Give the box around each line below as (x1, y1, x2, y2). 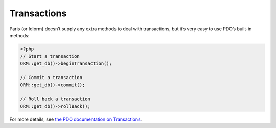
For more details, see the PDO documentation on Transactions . (9, 116, 142, 122)
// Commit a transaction (20, 74, 83, 81)
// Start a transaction (20, 54, 80, 59)
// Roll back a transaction (20, 96, 90, 102)
